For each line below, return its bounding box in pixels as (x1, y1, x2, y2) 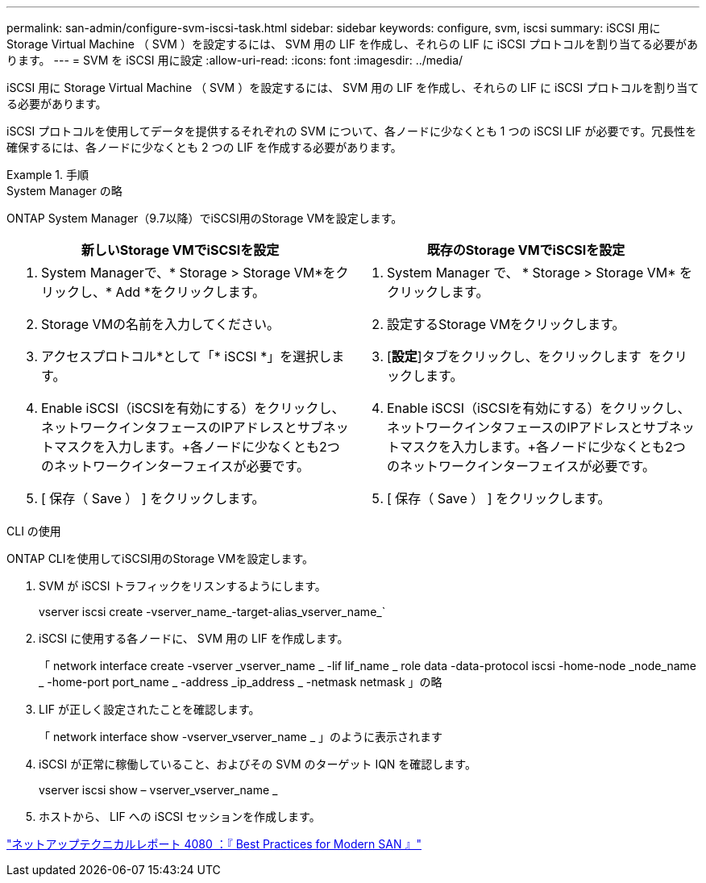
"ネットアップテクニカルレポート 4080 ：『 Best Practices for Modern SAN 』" (6, 837, 422, 851)
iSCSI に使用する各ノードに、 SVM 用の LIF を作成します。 (39, 631, 349, 645)
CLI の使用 (6, 524, 61, 538)
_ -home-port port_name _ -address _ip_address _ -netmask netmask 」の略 (39, 675, 442, 689)
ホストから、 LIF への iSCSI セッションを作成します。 (39, 810, 321, 823)
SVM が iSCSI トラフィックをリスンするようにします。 (39, 579, 326, 593)
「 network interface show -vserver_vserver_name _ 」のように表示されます (39, 730, 443, 743)
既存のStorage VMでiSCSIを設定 (426, 242, 625, 258)
